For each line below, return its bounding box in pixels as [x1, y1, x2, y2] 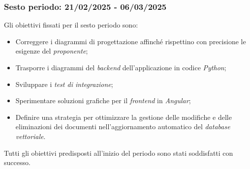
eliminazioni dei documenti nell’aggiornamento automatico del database [15, 121, 230, 132]
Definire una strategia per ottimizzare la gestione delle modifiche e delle [15, 112, 232, 122]
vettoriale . [15, 131, 46, 141]
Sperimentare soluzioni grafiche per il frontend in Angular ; [15, 95, 191, 106]
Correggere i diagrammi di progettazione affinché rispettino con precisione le [15, 36, 246, 46]
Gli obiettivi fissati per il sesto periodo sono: [4, 20, 138, 30]
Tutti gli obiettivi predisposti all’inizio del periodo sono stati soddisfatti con [4, 147, 233, 158]
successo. [4, 157, 31, 168]
